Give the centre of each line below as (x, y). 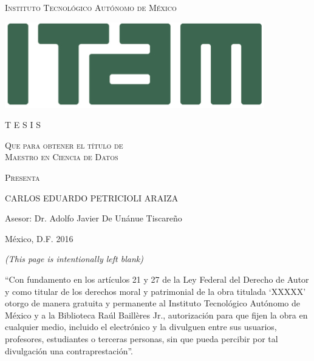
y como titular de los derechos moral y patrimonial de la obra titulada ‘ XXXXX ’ (155, 291)
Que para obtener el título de (64, 145)
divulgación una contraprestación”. (69, 350)
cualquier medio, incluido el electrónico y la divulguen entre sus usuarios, (141, 327)
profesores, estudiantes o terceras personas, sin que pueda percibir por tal (142, 338)
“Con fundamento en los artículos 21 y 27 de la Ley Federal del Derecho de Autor (157, 279)
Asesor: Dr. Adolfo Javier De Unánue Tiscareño (94, 218)
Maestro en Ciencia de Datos (62, 157)
